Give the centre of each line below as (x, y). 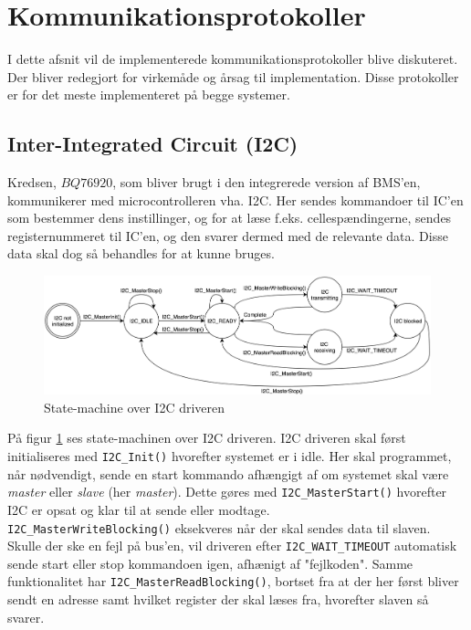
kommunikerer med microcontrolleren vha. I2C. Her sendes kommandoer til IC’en (235, 199)
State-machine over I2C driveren (135, 407)
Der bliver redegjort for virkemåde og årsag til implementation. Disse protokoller (233, 76)
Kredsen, (32, 182)
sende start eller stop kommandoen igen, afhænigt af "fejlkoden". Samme (210, 563)
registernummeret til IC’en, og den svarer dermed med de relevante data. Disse (228, 235)
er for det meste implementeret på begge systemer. (149, 94)
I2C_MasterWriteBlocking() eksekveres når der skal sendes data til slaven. (219, 527)
